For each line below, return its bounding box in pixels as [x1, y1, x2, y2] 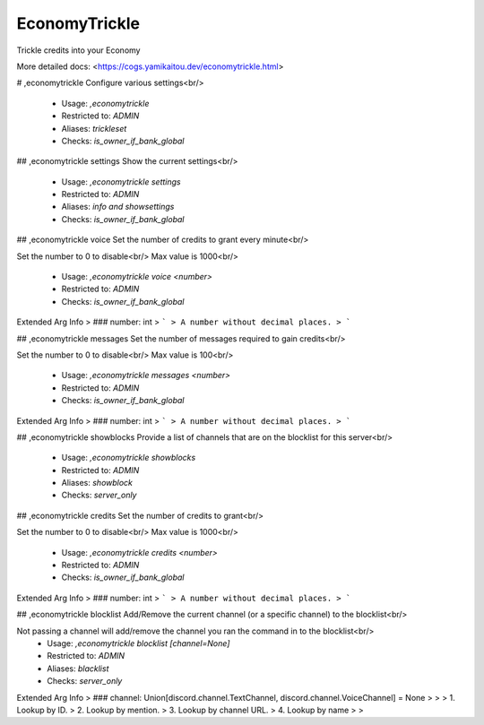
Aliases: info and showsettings [61, 202, 175, 212]
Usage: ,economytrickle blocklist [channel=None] [47, 638, 230, 649]
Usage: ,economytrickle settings [61, 176, 181, 187]
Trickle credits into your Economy [16, 45, 141, 56]
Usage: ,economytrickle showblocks [61, 453, 196, 463]
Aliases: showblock [61, 478, 134, 488]
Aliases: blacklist [47, 663, 109, 674]
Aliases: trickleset [61, 123, 127, 134]
